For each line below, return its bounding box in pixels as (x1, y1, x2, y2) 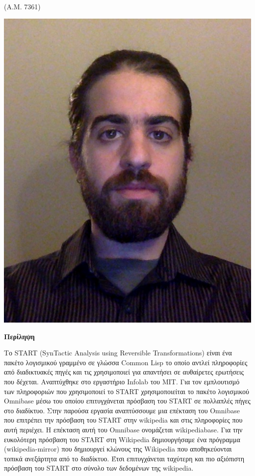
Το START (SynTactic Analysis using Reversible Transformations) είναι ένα (4, 348, 232, 358)
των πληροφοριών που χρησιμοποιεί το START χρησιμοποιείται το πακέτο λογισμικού (4, 386, 249, 396)
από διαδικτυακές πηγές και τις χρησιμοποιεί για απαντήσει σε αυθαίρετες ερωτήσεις (4, 367, 244, 377)
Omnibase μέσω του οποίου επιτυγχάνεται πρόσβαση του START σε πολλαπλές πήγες (4, 396, 251, 406)
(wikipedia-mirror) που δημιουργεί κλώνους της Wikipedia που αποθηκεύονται (4, 444, 232, 454)
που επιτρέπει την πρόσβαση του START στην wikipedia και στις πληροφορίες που (4, 415, 243, 425)
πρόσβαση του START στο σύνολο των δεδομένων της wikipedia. (4, 463, 194, 473)
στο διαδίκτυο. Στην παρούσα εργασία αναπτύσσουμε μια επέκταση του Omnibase (4, 405, 240, 415)
